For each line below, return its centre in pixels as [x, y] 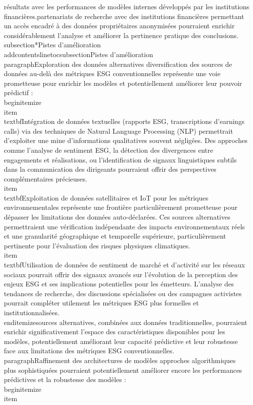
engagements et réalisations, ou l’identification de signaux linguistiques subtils [120, 159]
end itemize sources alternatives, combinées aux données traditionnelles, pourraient [126, 322]
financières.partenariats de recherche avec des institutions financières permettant [124, 16]
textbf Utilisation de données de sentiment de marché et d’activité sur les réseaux [125, 265]
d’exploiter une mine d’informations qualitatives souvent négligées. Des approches [126, 140]
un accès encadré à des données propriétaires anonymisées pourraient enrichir [119, 26]
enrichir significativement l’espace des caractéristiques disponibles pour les [115, 332]
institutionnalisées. [32, 312]
